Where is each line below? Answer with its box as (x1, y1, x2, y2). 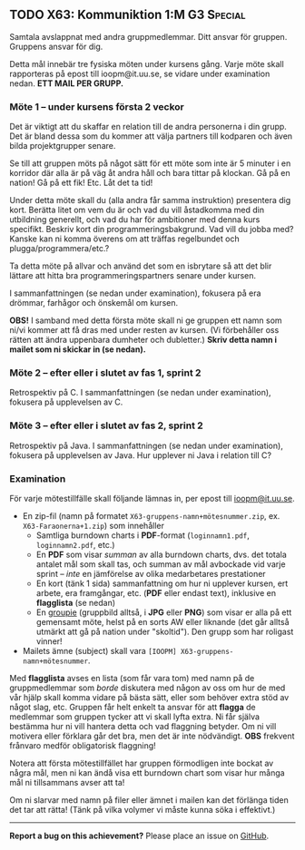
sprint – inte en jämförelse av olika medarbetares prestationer (35, 569, 266, 579)
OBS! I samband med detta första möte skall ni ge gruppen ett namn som (9, 315, 283, 326)
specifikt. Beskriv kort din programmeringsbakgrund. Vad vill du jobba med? (9, 224, 294, 235)
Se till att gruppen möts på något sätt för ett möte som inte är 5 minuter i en (9, 158, 291, 169)
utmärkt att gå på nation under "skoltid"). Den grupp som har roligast (35, 626, 294, 637)
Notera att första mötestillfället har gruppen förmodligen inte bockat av (9, 757, 274, 768)
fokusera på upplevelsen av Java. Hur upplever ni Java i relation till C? (9, 449, 272, 461)
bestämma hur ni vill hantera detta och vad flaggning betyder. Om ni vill (9, 721, 277, 731)
